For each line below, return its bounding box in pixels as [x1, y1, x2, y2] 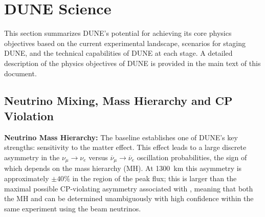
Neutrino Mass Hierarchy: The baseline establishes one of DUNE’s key [4, 132, 238, 142]
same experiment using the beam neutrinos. [4, 203, 141, 213]
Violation [4, 107, 54, 123]
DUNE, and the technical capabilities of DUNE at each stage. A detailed [4, 48, 233, 58]
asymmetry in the [4, 151, 60, 162]
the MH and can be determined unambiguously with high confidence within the [4, 193, 254, 204]
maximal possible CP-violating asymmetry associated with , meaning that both [4, 183, 253, 193]
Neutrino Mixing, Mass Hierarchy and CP [4, 93, 233, 108]
